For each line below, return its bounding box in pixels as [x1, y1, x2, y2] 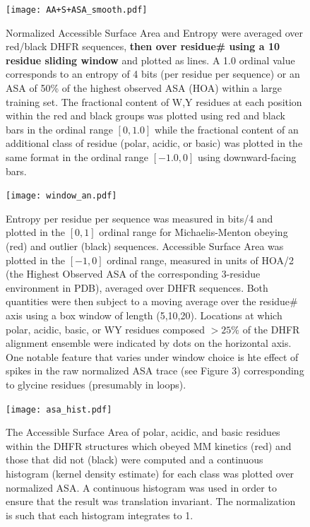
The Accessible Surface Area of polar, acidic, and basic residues [6, 425, 280, 439]
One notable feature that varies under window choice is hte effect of [6, 349, 299, 364]
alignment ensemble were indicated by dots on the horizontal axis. [6, 336, 292, 350]
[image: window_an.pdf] [6, 191, 117, 201]
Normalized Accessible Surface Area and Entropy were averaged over [6, 25, 303, 40]
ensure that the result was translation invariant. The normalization [6, 494, 296, 509]
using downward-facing [198, 150, 297, 164]
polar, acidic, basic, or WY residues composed [6, 321, 205, 336]
